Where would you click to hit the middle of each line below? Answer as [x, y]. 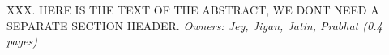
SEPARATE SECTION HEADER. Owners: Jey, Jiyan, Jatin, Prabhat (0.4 [194, 25]
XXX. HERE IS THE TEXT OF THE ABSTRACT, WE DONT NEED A [193, 10]
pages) [22, 41]
